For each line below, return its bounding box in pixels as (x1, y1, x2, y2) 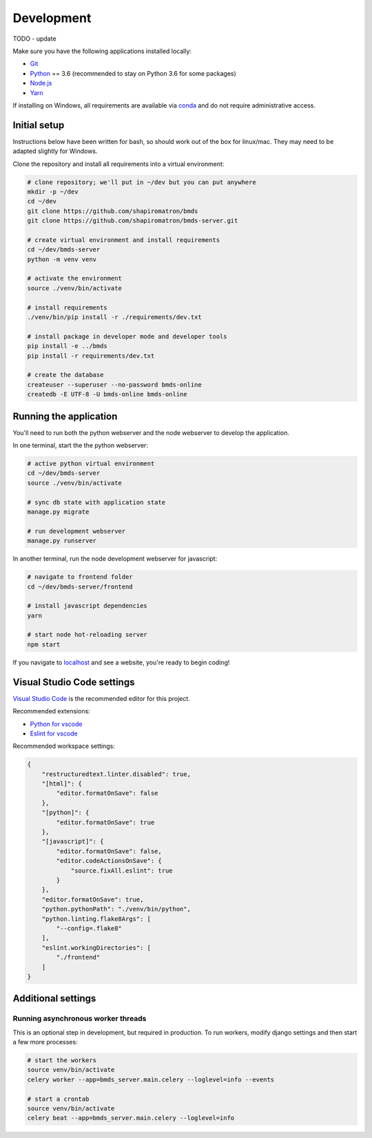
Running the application (12, 410, 118, 422)
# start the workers (27, 1057, 96, 1064)
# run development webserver (27, 527, 126, 535)
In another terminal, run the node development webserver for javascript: (12, 555, 218, 563)
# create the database (27, 371, 104, 379)
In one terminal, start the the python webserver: (12, 441, 148, 449)
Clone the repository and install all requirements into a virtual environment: (12, 159, 225, 168)
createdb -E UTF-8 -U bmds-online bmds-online (27, 390, 187, 398)
